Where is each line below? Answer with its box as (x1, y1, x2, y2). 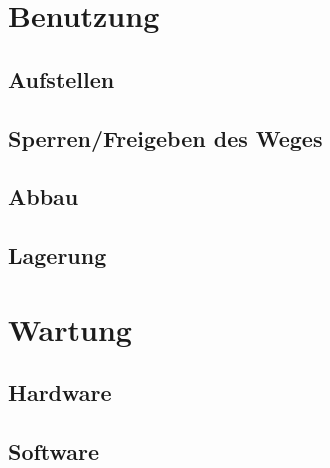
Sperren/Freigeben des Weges (8, 122, 323, 153)
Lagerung (8, 240, 107, 271)
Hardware (8, 377, 112, 408)
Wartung (8, 308, 132, 349)
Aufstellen (8, 63, 115, 94)
